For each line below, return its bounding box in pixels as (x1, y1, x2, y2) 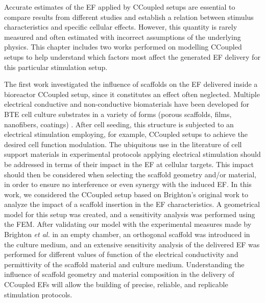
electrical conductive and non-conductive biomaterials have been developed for (4, 99, 250, 109)
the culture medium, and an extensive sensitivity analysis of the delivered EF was (4, 239, 260, 249)
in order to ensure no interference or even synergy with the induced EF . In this (4, 179, 252, 190)
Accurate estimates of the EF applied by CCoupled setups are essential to (4, 2, 235, 12)
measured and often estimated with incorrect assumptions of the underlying (4, 31, 241, 42)
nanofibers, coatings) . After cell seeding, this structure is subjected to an (4, 119, 234, 129)
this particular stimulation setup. (4, 61, 108, 72)
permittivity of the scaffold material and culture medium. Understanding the (4, 259, 245, 269)
